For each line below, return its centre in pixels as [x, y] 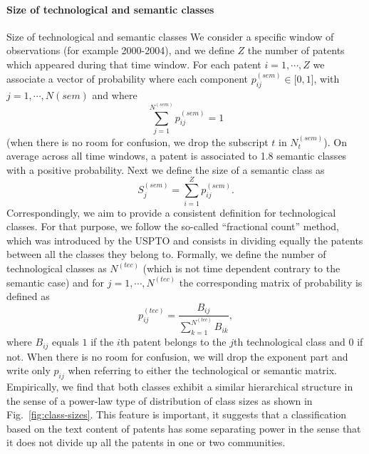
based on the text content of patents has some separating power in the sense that [184, 428]
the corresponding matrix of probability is [271, 282]
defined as [28, 296]
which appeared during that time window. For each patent [134, 64]
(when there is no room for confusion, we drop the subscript [137, 141]
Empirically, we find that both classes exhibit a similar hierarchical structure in [180, 386]
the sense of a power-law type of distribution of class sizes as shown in [160, 400]
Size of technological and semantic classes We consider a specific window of [170, 36]
